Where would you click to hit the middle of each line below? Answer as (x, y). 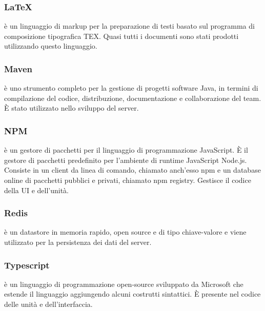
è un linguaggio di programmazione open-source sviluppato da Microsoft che (124, 284)
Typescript (27, 265)
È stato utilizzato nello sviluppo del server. (72, 108)
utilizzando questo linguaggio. (51, 46)
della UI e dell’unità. (37, 190)
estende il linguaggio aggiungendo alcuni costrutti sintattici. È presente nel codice (132, 294)
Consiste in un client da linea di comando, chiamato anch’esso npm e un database (132, 170)
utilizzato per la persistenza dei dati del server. (78, 242)
